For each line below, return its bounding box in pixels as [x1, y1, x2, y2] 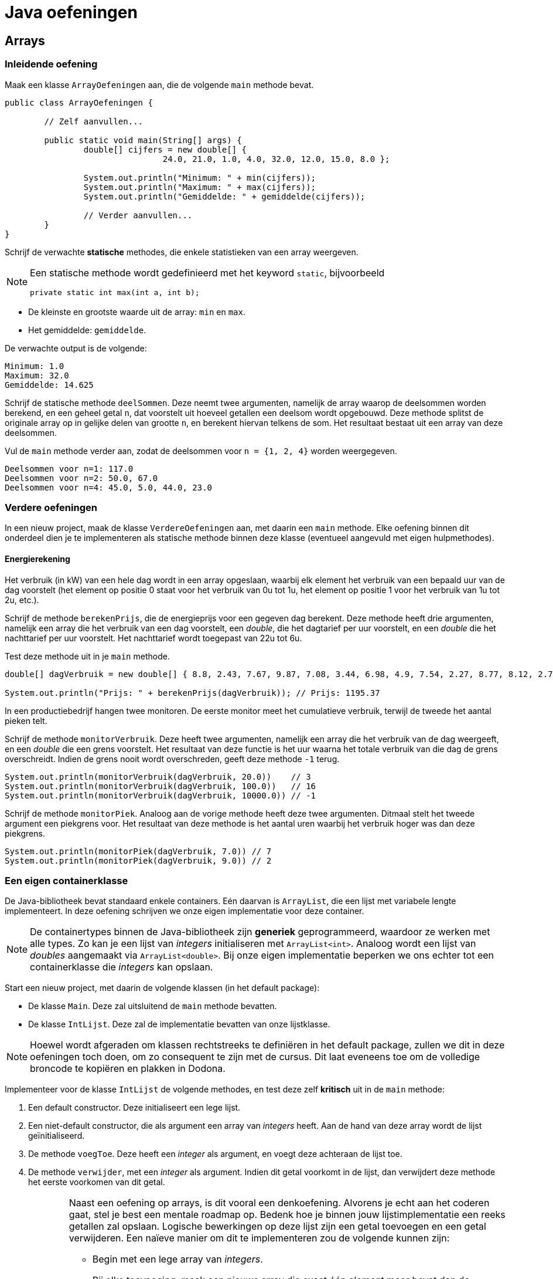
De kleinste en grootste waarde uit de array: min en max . [28, 306, 246, 317]
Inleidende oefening [5, 58, 98, 70]
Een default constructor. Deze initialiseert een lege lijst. [28, 1102, 241, 1113]
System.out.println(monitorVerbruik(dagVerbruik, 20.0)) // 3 [5, 772, 311, 781]
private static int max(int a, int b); [30, 287, 200, 297]
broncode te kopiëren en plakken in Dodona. [30, 1063, 226, 1075]
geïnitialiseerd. [28, 1131, 85, 1141]
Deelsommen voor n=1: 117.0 [5, 463, 134, 473]
